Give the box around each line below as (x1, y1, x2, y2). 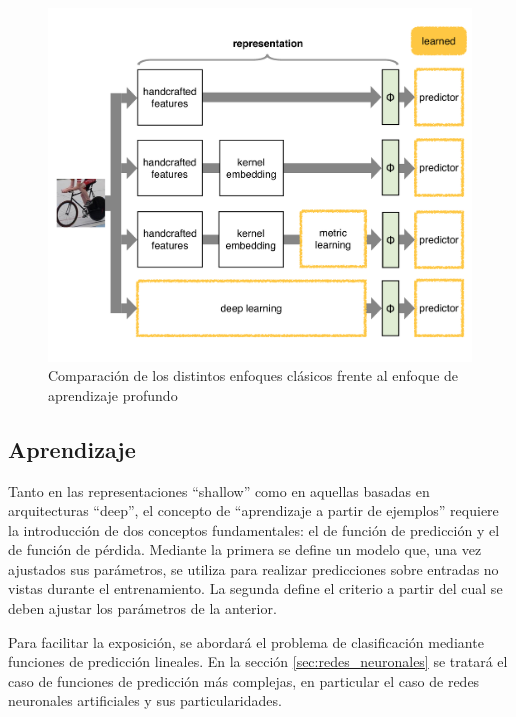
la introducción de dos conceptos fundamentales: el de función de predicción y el (8, 519, 500, 540)
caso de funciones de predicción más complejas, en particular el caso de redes (8, 670, 480, 691)
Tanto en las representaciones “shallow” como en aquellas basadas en (8, 480, 430, 501)
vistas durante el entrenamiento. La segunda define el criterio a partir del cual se (8, 578, 503, 599)
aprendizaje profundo (48, 384, 178, 405)
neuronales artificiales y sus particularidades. (8, 690, 282, 711)
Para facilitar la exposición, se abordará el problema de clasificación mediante (8, 631, 484, 652)
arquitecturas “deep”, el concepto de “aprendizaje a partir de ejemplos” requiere (8, 500, 499, 521)
